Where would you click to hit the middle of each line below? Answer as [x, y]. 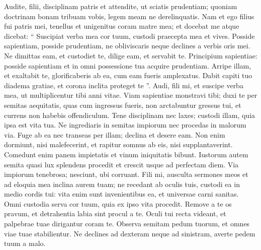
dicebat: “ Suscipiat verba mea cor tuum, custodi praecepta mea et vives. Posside [129, 36]
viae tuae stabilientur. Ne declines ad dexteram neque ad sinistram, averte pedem [130, 233]
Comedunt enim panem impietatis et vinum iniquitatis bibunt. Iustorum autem [126, 154]
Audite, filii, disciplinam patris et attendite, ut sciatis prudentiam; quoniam [121, 6]
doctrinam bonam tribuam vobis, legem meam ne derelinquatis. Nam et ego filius [129, 16]
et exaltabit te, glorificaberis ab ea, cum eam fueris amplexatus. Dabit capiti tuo [128, 75]
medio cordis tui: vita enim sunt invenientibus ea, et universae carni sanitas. [121, 194]
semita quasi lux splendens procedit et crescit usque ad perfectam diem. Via [121, 164]
